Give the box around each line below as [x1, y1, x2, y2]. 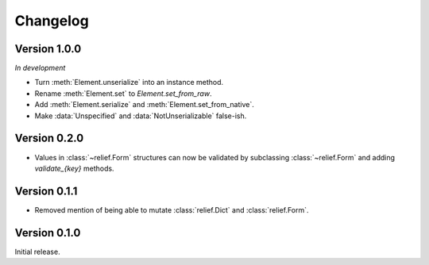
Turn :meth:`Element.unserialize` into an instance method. [34, 78, 224, 87]
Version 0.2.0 [14, 132, 84, 145]
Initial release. [14, 247, 60, 256]
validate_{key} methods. [34, 163, 114, 173]
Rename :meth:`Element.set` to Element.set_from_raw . [34, 88, 212, 98]
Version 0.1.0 [14, 226, 81, 240]
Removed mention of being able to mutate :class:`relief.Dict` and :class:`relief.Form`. [34, 205, 309, 214]
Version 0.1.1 [14, 184, 78, 198]
